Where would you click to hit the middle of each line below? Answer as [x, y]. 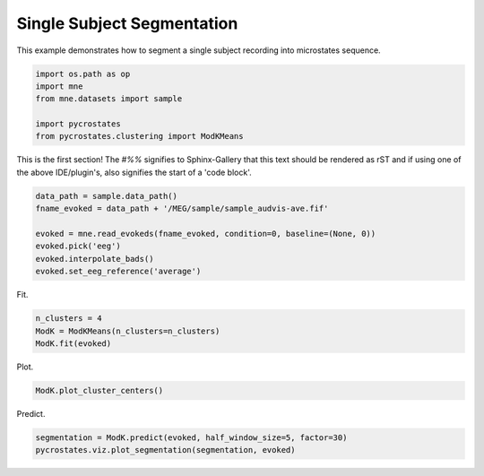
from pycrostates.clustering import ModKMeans [139, 136]
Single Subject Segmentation [127, 23]
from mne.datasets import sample [109, 99]
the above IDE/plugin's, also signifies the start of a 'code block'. [134, 172]
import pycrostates [78, 124]
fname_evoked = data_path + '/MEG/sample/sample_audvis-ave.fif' [182, 209]
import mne [59, 86]
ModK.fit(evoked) [73, 343]
